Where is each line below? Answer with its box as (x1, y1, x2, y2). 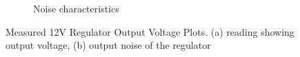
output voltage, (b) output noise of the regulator (6, 38, 211, 52)
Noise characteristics (33, 1, 119, 15)
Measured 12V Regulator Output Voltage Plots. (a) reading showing (6, 24, 294, 38)
